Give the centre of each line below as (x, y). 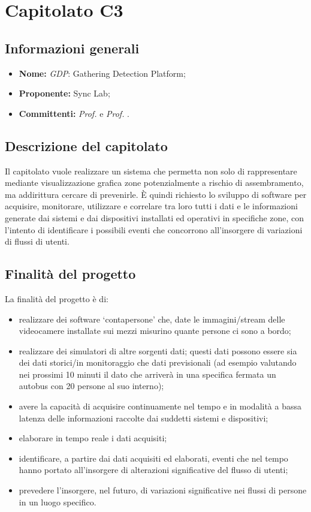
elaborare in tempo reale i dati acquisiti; (93, 438)
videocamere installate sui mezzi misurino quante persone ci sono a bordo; (155, 331)
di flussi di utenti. (37, 241)
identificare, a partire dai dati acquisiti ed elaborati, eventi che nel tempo (153, 458)
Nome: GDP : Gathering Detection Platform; (102, 73)
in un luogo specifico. (58, 502)
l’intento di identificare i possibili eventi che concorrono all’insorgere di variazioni (154, 229)
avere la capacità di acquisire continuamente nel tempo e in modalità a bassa (160, 406)
